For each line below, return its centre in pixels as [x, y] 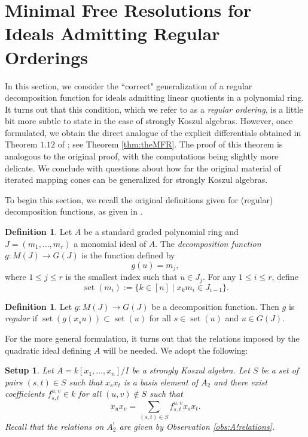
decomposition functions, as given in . [74, 211]
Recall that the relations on [54, 427]
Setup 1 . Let [29, 370]
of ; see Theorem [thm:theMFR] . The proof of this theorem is [170, 144]
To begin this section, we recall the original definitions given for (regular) [139, 199]
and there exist [240, 382]
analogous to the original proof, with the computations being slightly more [142, 156]
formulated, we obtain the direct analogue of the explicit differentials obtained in [153, 132]
